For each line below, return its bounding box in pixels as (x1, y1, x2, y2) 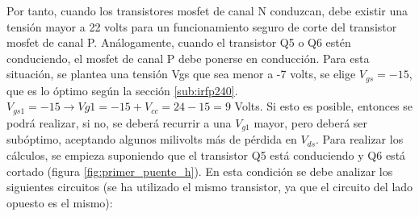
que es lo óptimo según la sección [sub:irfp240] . (6, 81, 238, 98)
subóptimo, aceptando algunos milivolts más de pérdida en (6, 131, 297, 148)
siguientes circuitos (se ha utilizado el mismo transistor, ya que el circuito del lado (6, 178, 413, 195)
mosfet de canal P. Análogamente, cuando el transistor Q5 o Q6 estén (6, 34, 351, 51)
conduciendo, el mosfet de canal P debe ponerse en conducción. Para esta (6, 49, 370, 66)
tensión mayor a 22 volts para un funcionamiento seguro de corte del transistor (6, 18, 397, 35)
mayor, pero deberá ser (253, 114, 368, 131)
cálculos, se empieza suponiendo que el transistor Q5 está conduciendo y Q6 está (6, 146, 406, 163)
